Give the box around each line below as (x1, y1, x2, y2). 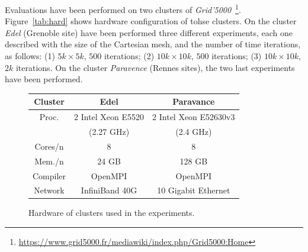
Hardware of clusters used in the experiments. (28, 206, 195, 219)
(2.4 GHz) (175, 125, 212, 137)
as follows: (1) (5, 50, 55, 62)
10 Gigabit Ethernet (157, 184, 230, 196)
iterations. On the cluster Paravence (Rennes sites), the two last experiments (15, 61, 295, 73)
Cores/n (34, 140, 64, 152)
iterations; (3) (211, 50, 262, 62)
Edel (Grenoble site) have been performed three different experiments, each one (5, 26, 293, 38)
